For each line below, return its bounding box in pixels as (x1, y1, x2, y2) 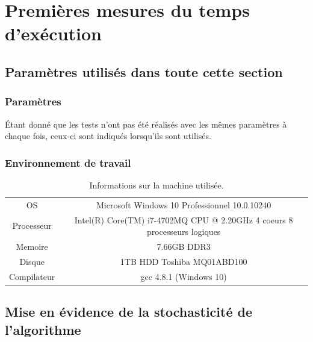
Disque (19, 255, 45, 267)
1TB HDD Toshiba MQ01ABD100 (120, 255, 247, 267)
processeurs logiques (146, 225, 221, 238)
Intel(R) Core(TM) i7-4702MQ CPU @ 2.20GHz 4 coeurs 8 (74, 213, 293, 226)
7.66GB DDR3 (156, 240, 211, 253)
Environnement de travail (5, 155, 131, 170)
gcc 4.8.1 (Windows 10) (140, 270, 227, 282)
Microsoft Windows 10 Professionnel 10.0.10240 (96, 198, 271, 211)
